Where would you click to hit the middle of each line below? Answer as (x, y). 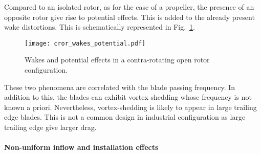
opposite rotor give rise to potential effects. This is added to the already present (129, 17)
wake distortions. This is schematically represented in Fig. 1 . (100, 27)
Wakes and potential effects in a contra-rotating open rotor (117, 60)
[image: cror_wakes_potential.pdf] (85, 43)
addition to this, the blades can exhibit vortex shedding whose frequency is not (128, 97)
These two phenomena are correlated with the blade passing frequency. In (120, 87)
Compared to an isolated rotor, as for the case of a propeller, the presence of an (129, 7)
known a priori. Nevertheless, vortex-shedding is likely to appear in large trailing (130, 107)
